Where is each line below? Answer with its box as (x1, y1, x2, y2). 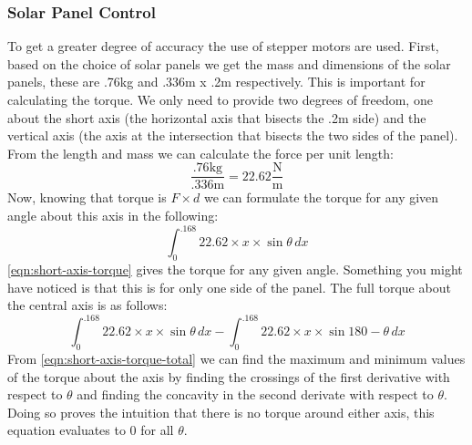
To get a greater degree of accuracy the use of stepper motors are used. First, (7, 36, 439, 56)
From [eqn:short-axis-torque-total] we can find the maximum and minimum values (7, 349, 466, 367)
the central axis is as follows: (7, 295, 168, 315)
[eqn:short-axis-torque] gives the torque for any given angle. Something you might (7, 259, 463, 278)
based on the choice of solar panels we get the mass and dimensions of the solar (7, 54, 451, 73)
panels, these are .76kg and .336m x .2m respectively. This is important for (7, 72, 426, 91)
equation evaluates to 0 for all (7, 420, 174, 440)
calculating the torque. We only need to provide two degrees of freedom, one (7, 90, 433, 109)
